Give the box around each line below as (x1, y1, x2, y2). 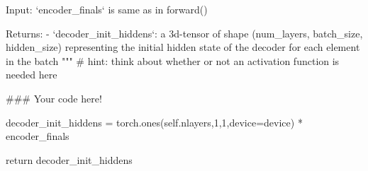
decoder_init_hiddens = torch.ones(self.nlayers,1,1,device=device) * (6, 114, 303, 129)
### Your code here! (6, 90, 102, 105)
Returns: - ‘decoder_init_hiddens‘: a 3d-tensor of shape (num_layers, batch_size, (6, 25, 363, 40)
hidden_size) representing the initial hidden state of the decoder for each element (6, 40, 360, 54)
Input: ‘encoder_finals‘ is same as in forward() (6, 2, 208, 16)
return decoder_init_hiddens (6, 152, 133, 167)
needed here (6, 67, 57, 82)
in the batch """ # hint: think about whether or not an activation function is (6, 53, 340, 68)
